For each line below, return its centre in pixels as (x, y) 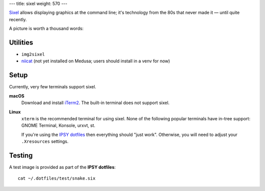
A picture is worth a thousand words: (46, 28)
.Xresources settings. (45, 141)
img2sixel (33, 55)
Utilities (21, 42)
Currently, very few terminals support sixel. (53, 87)
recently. (18, 19)
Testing (21, 155)
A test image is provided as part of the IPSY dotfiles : (62, 167)
